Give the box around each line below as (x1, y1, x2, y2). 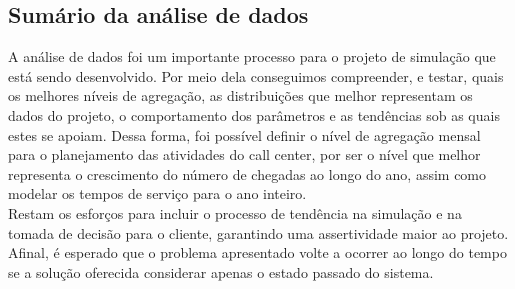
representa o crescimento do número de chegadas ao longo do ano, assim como (8, 163, 487, 184)
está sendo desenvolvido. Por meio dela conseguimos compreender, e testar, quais (8, 65, 504, 86)
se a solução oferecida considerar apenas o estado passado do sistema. (8, 261, 434, 282)
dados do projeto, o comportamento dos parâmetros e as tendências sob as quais (8, 104, 500, 125)
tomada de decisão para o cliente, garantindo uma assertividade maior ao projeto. (8, 222, 509, 243)
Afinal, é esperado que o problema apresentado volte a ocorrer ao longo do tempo (8, 242, 507, 263)
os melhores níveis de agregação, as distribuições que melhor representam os (8, 85, 473, 106)
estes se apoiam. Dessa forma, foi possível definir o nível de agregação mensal (8, 124, 481, 145)
